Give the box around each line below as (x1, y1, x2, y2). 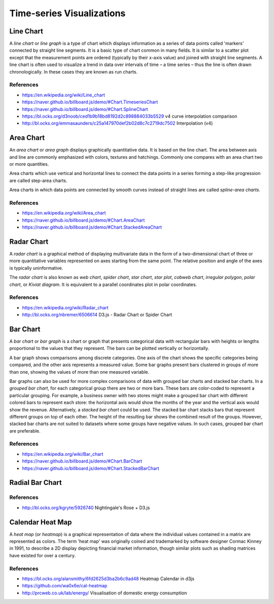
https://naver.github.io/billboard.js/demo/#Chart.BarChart (22, 458, 142, 464)
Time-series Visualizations (9, 8, 126, 19)
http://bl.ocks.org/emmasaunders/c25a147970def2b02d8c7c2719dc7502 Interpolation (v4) (22, 120, 213, 126)
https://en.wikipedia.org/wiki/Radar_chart (22, 304, 109, 310)
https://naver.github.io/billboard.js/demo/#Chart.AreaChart (22, 217, 145, 223)
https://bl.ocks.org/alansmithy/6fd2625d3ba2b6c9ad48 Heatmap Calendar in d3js (22, 576, 195, 582)
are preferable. (9, 428, 41, 434)
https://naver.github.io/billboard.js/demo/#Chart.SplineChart (22, 106, 148, 112)
